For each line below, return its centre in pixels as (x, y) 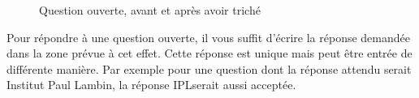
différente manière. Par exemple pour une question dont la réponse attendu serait (209, 68)
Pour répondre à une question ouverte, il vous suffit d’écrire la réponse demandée (208, 37)
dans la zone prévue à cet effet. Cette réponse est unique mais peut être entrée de (209, 53)
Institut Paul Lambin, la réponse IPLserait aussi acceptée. (151, 85)
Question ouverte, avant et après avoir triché (150, 10)
